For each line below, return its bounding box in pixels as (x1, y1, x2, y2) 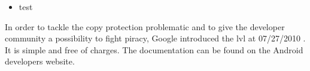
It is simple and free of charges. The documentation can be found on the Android (5, 43, 303, 56)
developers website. (5, 55, 75, 67)
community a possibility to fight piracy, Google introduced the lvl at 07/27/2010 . (5, 32, 306, 44)
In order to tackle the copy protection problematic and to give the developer (5, 20, 285, 33)
